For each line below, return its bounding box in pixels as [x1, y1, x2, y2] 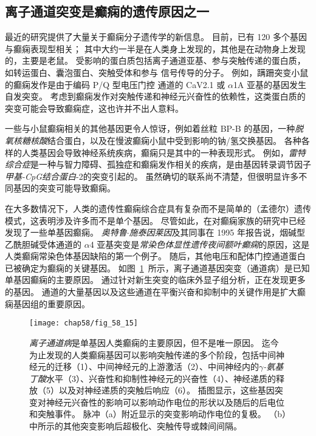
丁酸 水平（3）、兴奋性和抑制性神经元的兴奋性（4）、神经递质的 [29, 372, 276, 384]
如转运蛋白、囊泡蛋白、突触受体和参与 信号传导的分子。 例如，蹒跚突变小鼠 [5, 66, 309, 78]
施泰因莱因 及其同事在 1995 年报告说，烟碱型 [129, 226, 305, 239]
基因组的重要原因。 [13, 297, 90, 310]
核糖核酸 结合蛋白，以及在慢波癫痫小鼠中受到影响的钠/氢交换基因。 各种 [13, 134, 301, 146]
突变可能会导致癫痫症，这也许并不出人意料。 [5, 101, 184, 114]
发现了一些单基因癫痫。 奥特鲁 [5, 226, 127, 239]
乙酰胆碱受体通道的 [5, 237, 81, 250]
